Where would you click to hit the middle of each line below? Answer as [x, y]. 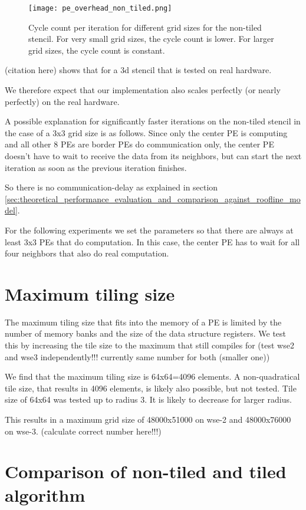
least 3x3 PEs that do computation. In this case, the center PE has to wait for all [152, 241]
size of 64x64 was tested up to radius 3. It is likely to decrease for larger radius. [148, 399]
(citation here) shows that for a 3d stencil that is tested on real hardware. [138, 70]
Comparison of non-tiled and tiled [146, 471]
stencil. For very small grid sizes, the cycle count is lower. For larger [151, 39]
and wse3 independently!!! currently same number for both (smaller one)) [137, 356]
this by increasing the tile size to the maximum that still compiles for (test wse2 [149, 345]
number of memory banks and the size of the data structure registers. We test [146, 333]
